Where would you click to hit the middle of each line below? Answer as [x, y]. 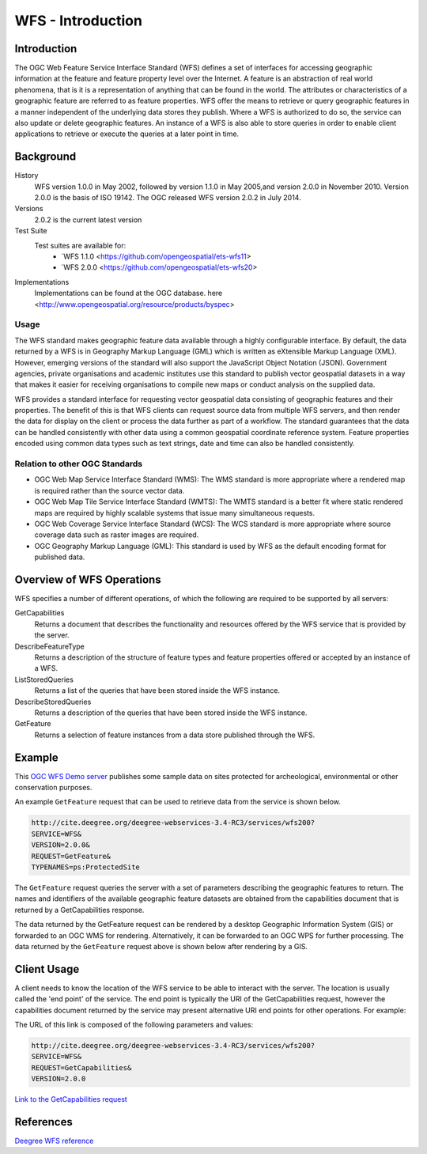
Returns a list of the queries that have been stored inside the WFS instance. [157, 691]
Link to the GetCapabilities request [71, 1099]
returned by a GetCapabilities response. [79, 910]
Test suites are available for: [80, 245]
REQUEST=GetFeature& [71, 856]
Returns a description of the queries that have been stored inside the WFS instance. [171, 713]
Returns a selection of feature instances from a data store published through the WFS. [175, 735]
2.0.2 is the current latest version [88, 219]
